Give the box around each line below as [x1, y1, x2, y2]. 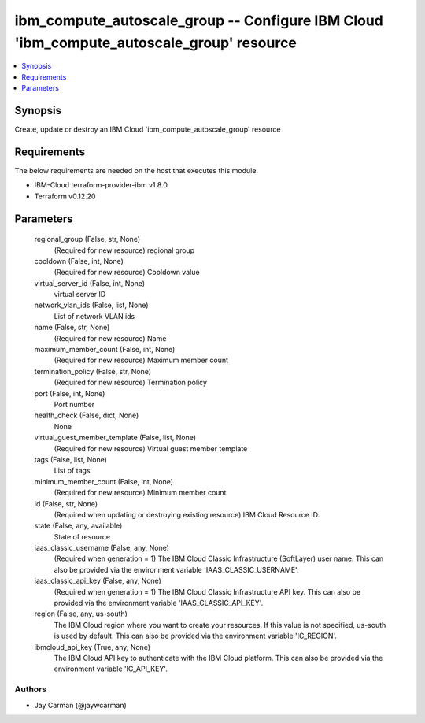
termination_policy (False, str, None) [34, 366, 152, 376]
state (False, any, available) [34, 521, 123, 531]
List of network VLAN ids [54, 311, 135, 321]
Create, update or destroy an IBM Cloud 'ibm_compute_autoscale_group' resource [14, 124, 281, 134]
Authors [14, 684, 47, 695]
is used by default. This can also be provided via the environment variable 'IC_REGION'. [54, 631, 338, 641]
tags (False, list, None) [34, 454, 108, 464]
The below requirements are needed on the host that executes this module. [14, 165, 259, 175]
